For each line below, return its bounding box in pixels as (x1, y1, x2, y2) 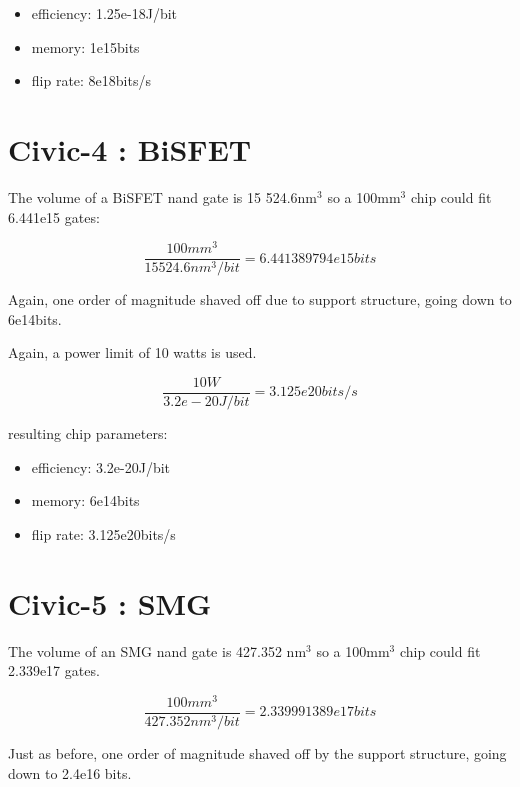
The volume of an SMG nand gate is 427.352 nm (8, 640, 307, 661)
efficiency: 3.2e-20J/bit (31, 456, 171, 477)
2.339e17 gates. (8, 660, 100, 681)
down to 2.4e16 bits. (8, 762, 132, 783)
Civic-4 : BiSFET (8, 128, 252, 169)
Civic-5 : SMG (8, 582, 212, 623)
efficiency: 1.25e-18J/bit (31, 3, 178, 23)
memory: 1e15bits (31, 36, 140, 57)
